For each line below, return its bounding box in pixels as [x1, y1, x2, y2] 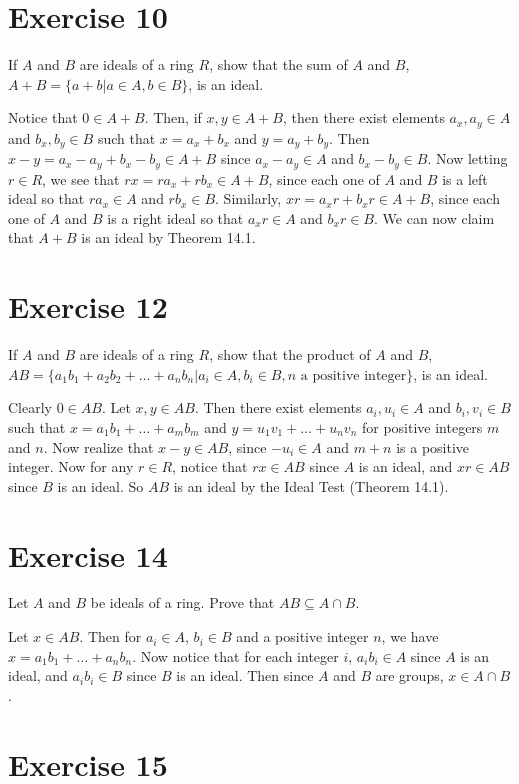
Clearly [8, 397, 52, 418]
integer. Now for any [8, 456, 134, 477]
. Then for [79, 626, 142, 647]
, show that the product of [209, 344, 371, 365]
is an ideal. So [57, 475, 144, 496]
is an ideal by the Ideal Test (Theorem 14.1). [173, 475, 449, 496]
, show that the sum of [209, 54, 348, 75]
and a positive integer [236, 626, 369, 647]
